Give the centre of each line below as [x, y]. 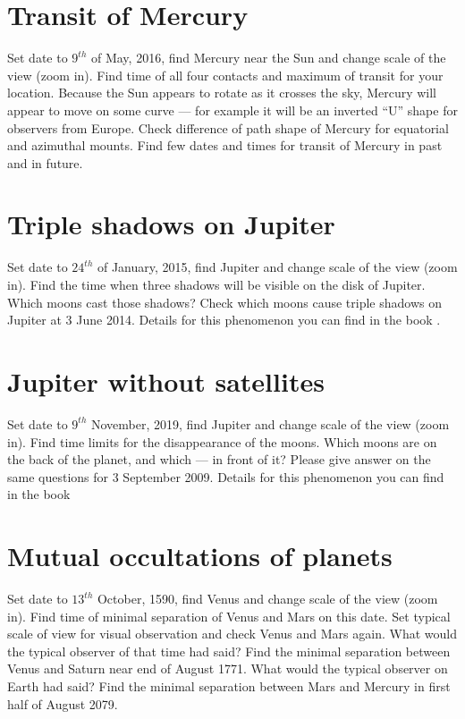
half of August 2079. [63, 703]
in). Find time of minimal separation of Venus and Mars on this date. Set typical [229, 616]
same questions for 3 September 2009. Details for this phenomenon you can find [226, 476]
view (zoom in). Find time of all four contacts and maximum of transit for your [225, 75]
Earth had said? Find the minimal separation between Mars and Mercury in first [229, 685]
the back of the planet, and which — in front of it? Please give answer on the [219, 459]
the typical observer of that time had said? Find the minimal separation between [229, 651]
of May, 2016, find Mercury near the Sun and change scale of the [268, 58]
